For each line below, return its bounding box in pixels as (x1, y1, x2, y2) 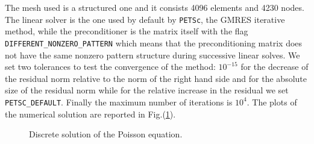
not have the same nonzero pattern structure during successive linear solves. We (5, 48, 300, 61)
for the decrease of (240, 60, 309, 73)
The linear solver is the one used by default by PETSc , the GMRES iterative (5, 13, 285, 25)
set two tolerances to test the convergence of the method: (5, 60, 216, 73)
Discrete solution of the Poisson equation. (29, 128, 183, 140)
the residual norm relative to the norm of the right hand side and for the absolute (5, 72, 307, 84)
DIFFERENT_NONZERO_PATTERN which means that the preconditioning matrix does (5, 36, 303, 49)
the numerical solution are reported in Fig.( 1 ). (5, 107, 176, 120)
